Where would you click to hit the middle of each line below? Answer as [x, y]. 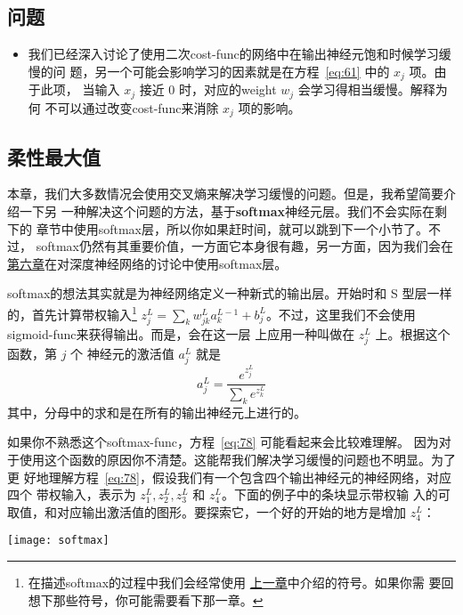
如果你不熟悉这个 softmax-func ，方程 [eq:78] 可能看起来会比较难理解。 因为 [223, 442]
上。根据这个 [413, 333]
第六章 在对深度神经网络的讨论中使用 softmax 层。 [147, 263]
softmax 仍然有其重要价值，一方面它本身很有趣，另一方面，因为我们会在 [244, 246]
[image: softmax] [58, 541]
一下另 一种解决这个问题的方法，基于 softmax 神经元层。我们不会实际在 [227, 210]
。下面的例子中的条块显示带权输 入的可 [336, 494]
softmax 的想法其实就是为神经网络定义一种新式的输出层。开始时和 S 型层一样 [230, 293]
